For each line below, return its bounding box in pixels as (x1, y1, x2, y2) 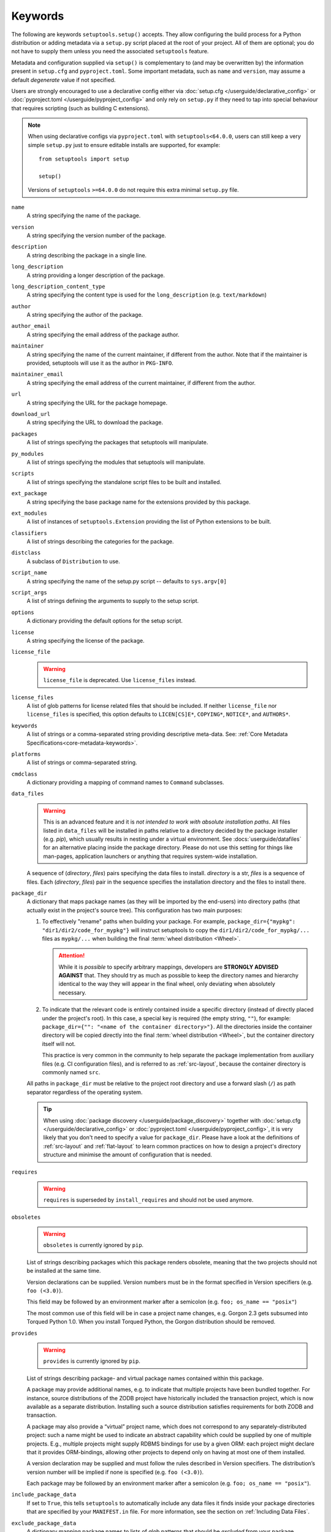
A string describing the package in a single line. (26, 251, 147, 259)
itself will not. (42, 1040, 76, 1047)
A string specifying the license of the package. (26, 637, 145, 644)
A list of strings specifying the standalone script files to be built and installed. (26, 478, 222, 485)
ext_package (11, 490, 47, 497)
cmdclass (11, 770, 38, 778)
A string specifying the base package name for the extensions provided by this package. (26, 498, 251, 506)
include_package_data (11, 1491, 77, 1498)
